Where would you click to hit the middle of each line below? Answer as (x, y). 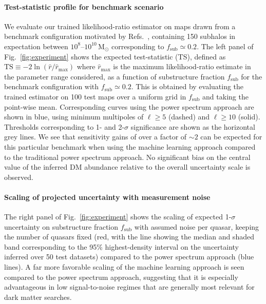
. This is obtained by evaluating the (187, 86)
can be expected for (231, 137)
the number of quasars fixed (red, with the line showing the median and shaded (129, 237)
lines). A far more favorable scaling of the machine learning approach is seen (124, 267)
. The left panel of (225, 46)
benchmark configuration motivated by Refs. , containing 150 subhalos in (120, 36)
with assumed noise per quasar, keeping (197, 226)
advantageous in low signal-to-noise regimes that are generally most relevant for (129, 287)
